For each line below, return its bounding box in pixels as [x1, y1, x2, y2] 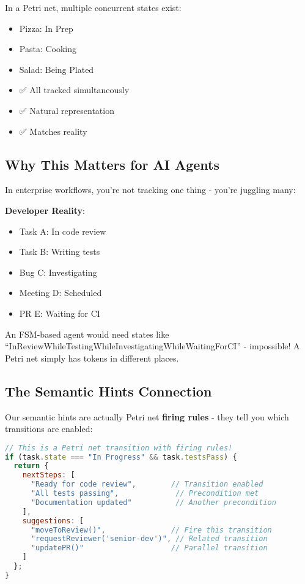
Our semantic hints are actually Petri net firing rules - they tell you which [5, 410, 289, 423]
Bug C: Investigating [19, 265, 97, 278]
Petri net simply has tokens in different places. [5, 351, 179, 364]
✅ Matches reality [19, 124, 87, 137]
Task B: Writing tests [19, 245, 100, 258]
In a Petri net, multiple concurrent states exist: [5, 1, 182, 13]
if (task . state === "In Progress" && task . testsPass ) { [5, 452, 237, 461]
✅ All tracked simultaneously [19, 83, 130, 96]
